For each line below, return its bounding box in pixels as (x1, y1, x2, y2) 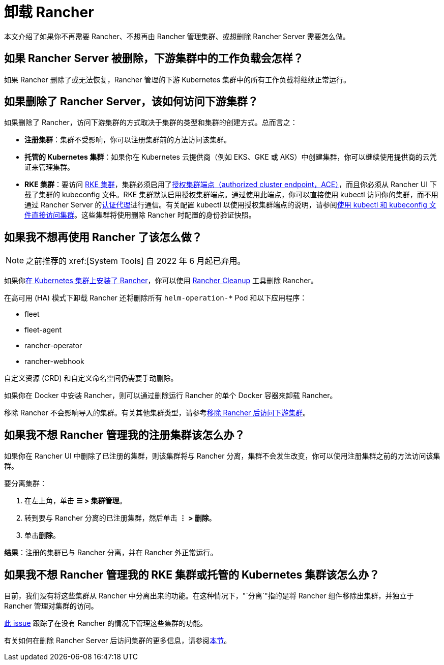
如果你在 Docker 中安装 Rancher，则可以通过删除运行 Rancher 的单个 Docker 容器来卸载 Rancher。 (4, 391, 337, 400)
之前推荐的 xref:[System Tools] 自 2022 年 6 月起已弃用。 (26, 256, 246, 266)
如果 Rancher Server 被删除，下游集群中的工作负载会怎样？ (4, 52, 304, 65)
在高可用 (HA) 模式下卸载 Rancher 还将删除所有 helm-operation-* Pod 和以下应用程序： (4, 293, 307, 303)
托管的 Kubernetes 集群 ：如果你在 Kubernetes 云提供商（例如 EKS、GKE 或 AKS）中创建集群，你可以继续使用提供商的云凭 (24, 153, 437, 162)
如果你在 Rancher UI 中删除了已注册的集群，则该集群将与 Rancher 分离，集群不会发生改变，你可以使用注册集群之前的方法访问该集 (4, 451, 440, 461)
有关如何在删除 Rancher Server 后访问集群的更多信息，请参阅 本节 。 (4, 636, 231, 645)
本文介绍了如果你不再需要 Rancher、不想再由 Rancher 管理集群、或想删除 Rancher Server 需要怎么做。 (4, 32, 350, 41)
